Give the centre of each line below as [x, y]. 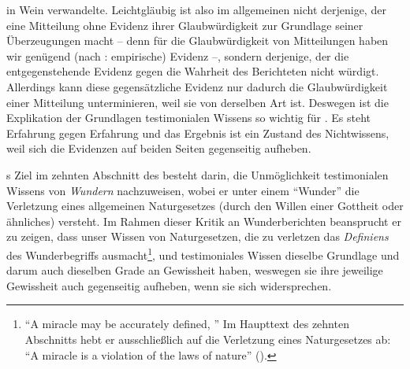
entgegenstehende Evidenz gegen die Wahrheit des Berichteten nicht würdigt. [193, 71]
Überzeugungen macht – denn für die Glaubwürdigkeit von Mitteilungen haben [198, 41]
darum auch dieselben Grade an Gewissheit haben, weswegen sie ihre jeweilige [195, 270]
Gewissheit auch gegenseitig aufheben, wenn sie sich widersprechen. [169, 285]
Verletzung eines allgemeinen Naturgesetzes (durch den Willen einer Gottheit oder [205, 206]
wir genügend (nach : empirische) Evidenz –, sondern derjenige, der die [178, 55]
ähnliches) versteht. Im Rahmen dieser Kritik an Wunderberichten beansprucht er [204, 221]
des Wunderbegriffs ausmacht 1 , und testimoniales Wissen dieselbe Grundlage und [203, 253]
